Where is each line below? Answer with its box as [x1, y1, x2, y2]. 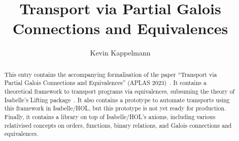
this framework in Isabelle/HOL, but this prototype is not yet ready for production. [4, 104, 226, 112]
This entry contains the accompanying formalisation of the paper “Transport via [4, 70, 217, 78]
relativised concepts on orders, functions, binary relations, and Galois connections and [4, 121, 232, 129]
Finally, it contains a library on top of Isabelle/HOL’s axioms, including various [4, 112, 216, 121]
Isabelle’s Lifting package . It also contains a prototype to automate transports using [4, 95, 230, 104]
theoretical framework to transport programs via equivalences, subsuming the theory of [4, 87, 235, 96]
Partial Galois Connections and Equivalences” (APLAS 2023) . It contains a [4, 78, 207, 87]
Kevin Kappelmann [90, 47, 151, 58]
